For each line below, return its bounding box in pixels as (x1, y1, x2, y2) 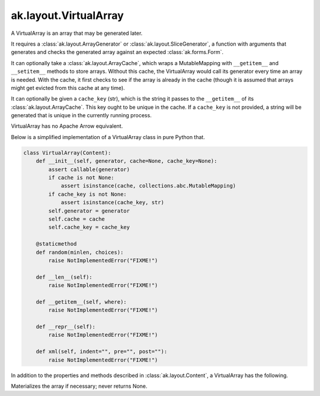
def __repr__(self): (36, 323, 96, 330)
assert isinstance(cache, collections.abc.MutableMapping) (60, 182, 236, 189)
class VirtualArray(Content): (23, 149, 111, 156)
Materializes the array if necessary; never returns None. (11, 382, 148, 389)
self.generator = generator (48, 207, 130, 214)
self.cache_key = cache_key (48, 224, 130, 231)
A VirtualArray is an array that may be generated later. (11, 30, 143, 37)
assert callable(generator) (48, 166, 130, 173)
